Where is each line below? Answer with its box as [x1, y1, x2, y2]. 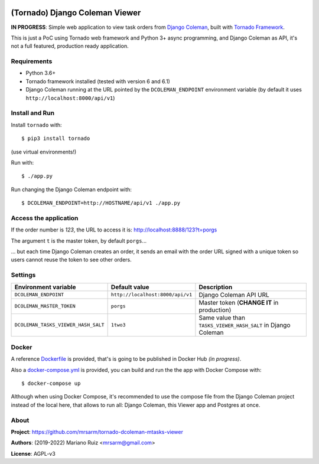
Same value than [198, 313, 245, 322]
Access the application [11, 214, 79, 222]
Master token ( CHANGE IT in [198, 298, 279, 306]
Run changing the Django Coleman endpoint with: [11, 186, 132, 193]
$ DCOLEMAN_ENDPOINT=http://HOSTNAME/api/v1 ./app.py [21, 200, 180, 207]
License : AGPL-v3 [11, 450, 56, 457]
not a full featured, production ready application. [11, 43, 129, 50]
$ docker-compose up [21, 380, 81, 387]
